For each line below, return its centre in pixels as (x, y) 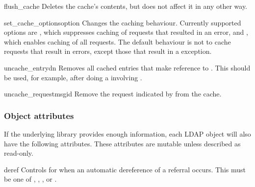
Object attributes (39, 115)
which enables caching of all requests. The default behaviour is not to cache (117, 41)
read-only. (19, 153)
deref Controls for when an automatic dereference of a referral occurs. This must (125, 169)
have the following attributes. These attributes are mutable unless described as (122, 143)
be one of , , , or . (30, 179)
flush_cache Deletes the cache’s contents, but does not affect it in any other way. (126, 6)
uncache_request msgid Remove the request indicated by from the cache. (113, 94)
